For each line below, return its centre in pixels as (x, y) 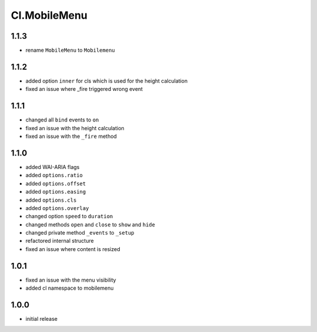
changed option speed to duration (69, 216)
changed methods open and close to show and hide (90, 224)
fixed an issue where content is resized (73, 249)
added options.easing (56, 192)
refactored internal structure (60, 241)
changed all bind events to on (62, 120)
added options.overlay (57, 208)
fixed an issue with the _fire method (71, 136)
